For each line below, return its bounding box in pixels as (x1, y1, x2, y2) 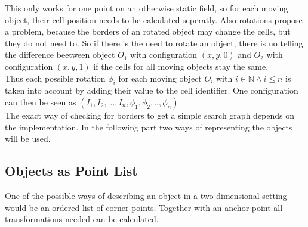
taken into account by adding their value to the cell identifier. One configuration (5, 84, 298, 97)
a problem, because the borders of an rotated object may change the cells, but (5, 25, 291, 38)
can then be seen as (5, 95, 76, 108)
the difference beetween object (5, 48, 115, 61)
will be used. (5, 132, 51, 145)
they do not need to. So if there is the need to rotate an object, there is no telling (5, 36, 303, 49)
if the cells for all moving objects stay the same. (93, 60, 269, 72)
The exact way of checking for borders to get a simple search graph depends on (5, 108, 295, 121)
